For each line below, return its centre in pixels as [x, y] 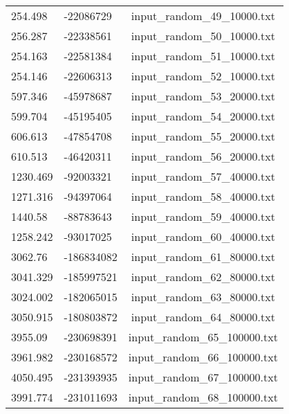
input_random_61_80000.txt [203, 256]
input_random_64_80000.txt [203, 317]
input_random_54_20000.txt [203, 116]
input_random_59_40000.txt [203, 216]
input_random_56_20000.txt [203, 156]
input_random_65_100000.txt [203, 337]
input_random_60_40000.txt [203, 236]
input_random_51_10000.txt [203, 56]
